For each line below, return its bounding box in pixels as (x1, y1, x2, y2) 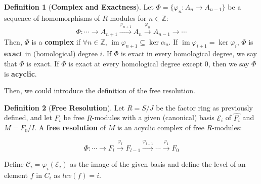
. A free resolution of (34, 122, 106, 133)
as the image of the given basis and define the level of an (70, 158, 246, 169)
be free (63, 112, 84, 123)
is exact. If (26, 58, 59, 68)
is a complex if (31, 36, 80, 47)
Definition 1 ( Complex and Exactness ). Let (4, 2, 154, 12)
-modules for (107, 12, 147, 23)
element (4, 169, 28, 180)
